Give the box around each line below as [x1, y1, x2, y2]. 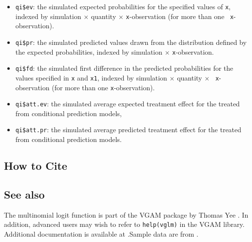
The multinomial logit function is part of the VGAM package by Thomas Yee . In [4, 209, 249, 220]
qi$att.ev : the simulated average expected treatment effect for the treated [15, 99, 240, 109]
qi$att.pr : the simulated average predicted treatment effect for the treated [15, 124, 242, 135]
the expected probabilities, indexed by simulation [15, 46, 163, 57]
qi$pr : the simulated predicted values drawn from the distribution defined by [15, 37, 247, 47]
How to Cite [4, 158, 67, 173]
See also [4, 186, 45, 202]
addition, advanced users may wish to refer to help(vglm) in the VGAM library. [4, 219, 245, 229]
